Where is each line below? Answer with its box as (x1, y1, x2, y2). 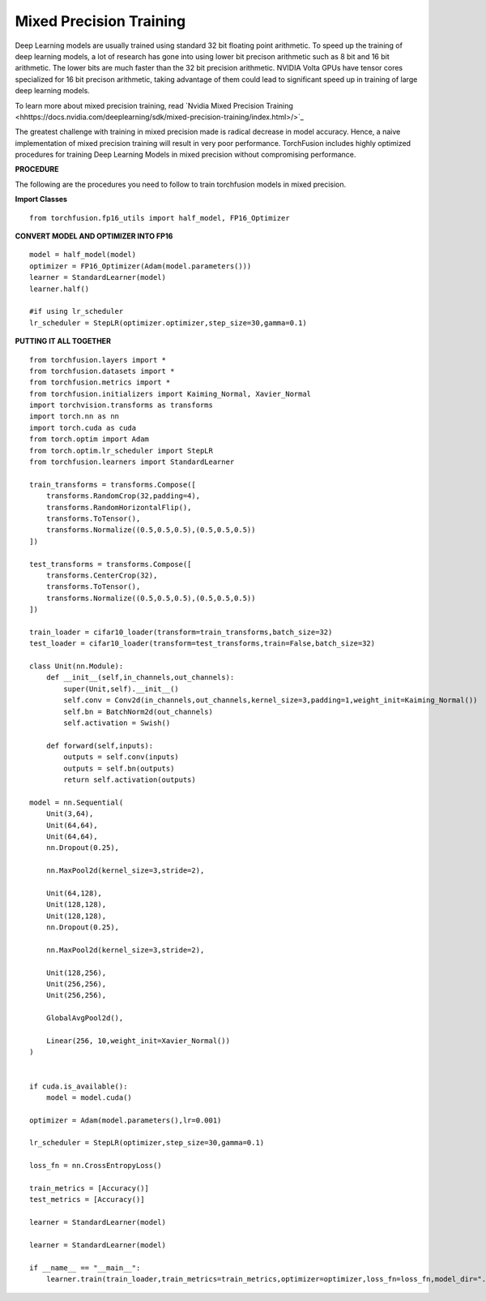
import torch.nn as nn (29, 412, 120, 421)
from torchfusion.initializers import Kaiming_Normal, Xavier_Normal (29, 389, 312, 398)
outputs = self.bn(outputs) (63, 763, 175, 773)
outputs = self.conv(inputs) (63, 753, 180, 762)
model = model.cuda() (45, 1093, 133, 1102)
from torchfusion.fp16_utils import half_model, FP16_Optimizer (29, 213, 291, 222)
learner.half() (29, 284, 90, 294)
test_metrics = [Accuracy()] (29, 1195, 145, 1204)
